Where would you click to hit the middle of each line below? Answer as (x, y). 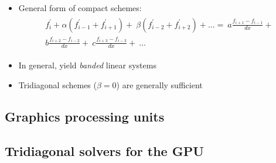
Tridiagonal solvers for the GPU (104, 150)
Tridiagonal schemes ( (57, 85)
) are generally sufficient (159, 85)
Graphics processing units (85, 117)
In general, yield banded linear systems (87, 65)
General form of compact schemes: (80, 8)
